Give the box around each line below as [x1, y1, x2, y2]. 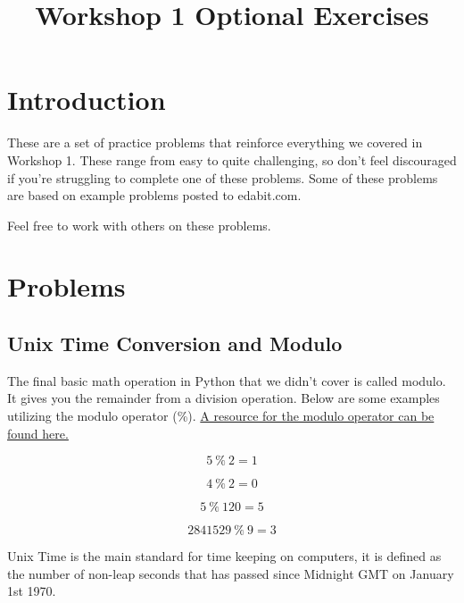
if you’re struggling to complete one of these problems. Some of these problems [7, 168, 438, 187]
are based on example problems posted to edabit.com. [7, 186, 302, 205]
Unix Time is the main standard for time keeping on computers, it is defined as [7, 547, 442, 565]
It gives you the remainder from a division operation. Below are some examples [7, 389, 440, 407]
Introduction [7, 81, 166, 118]
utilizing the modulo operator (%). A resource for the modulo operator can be [7, 406, 435, 425]
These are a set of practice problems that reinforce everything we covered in [7, 133, 423, 152]
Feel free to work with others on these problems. [7, 215, 271, 234]
